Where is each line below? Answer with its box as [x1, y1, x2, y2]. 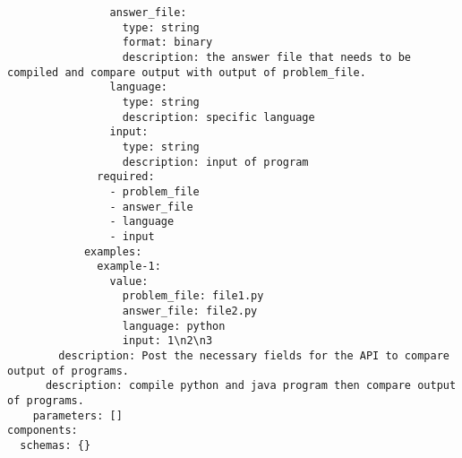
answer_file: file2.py [122, 305, 258, 318]
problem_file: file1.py [122, 289, 264, 303]
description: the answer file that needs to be [122, 50, 412, 64]
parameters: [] [32, 409, 123, 422]
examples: [83, 245, 142, 258]
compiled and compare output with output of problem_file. [7, 65, 366, 79]
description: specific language [122, 110, 315, 124]
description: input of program [122, 155, 309, 169]
